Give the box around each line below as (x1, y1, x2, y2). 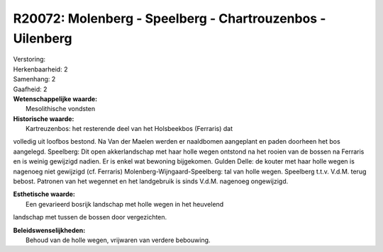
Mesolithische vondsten (26, 105, 96, 113)
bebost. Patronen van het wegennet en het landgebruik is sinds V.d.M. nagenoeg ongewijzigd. (13, 177, 289, 185)
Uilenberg (13, 30, 72, 46)
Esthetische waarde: (13, 190, 76, 198)
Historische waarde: (13, 114, 74, 123)
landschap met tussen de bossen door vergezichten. (13, 213, 167, 222)
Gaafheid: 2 (13, 85, 48, 93)
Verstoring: (13, 55, 46, 64)
